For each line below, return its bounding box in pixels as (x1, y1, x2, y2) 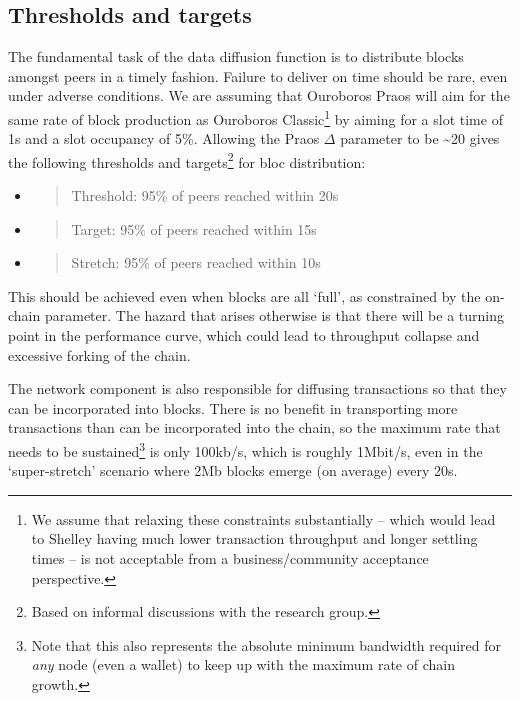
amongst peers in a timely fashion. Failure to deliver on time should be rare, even (8, 65, 508, 86)
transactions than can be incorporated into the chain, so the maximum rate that (8, 417, 501, 438)
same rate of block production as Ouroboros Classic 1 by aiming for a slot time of (8, 105, 503, 129)
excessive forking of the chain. (8, 344, 191, 365)
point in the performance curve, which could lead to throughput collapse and (8, 325, 480, 346)
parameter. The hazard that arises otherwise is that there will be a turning (44, 305, 505, 326)
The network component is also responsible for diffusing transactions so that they (8, 378, 507, 399)
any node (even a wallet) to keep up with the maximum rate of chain (31, 654, 455, 675)
